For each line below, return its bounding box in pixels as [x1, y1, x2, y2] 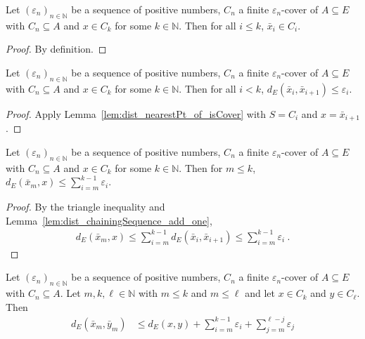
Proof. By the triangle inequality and [6, 199, 165, 214]
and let [245, 286, 275, 300]
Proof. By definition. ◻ [6, 41, 107, 56]
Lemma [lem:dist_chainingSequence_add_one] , [6, 213, 212, 227]
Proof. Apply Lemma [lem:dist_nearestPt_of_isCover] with [6, 106, 267, 121]
